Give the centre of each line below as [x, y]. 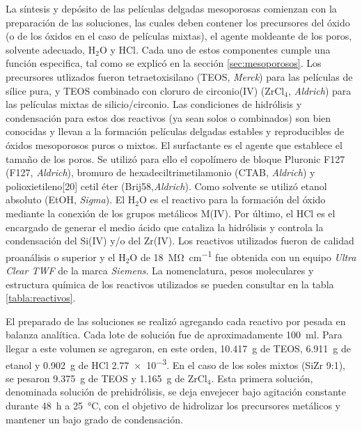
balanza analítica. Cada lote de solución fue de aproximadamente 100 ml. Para [174, 335]
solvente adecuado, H [51, 49]
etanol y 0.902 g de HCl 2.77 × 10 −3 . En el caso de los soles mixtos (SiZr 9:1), [175, 363]
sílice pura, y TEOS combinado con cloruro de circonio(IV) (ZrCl [145, 90]
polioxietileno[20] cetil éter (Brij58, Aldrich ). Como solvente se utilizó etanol [166, 186]
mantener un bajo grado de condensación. [94, 419]
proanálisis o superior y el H [66, 257]
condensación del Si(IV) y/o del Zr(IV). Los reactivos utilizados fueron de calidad [180, 241]
